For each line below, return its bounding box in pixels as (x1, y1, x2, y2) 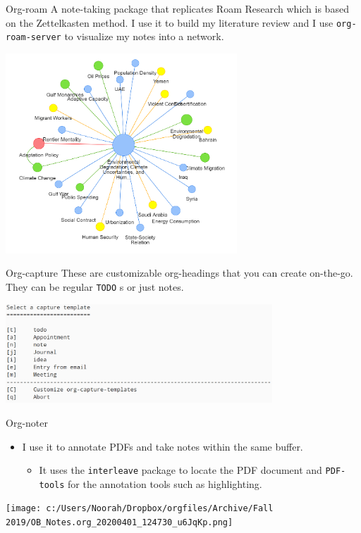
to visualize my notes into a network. (64, 29, 224, 44)
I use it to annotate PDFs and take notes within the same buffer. (22, 439, 303, 453)
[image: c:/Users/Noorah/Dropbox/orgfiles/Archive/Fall (6, 503, 274, 514)
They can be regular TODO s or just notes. (6, 280, 184, 294)
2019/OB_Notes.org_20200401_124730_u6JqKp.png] (6, 518, 233, 528)
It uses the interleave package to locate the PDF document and (39, 463, 322, 477)
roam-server (6, 32, 61, 43)
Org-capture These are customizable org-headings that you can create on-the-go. (6, 265, 353, 280)
